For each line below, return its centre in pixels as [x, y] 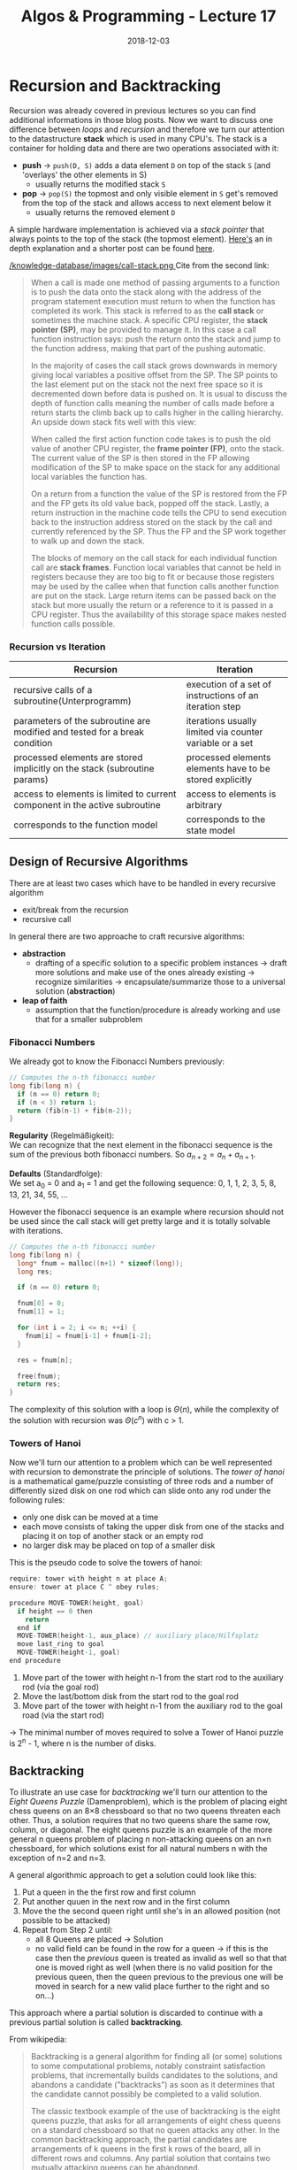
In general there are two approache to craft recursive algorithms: [127, 936]
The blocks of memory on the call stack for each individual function [154, 558]
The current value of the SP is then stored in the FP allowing [140, 458]
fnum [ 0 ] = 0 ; [41, 1304]
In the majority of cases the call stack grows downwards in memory [154, 366]
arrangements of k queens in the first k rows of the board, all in [145, 2149]
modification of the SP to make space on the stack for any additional [155, 467]
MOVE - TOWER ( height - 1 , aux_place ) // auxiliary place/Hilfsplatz [138, 1636]
